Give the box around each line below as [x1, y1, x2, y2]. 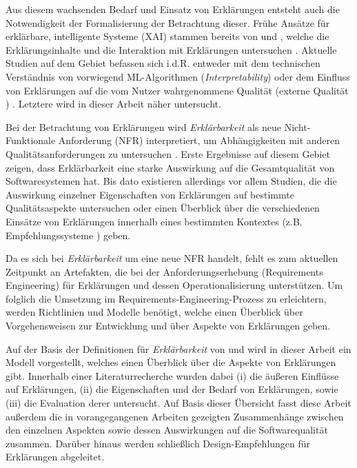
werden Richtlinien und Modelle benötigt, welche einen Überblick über [6, 305, 303, 319]
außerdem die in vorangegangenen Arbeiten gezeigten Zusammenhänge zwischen [6, 409, 344, 423]
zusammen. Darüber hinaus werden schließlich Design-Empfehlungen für [6, 436, 311, 450]
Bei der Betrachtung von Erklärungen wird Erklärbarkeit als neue [6, 119, 282, 134]
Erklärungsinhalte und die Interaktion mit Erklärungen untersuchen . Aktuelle [6, 42, 337, 57]
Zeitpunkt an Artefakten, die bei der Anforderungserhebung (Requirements [6, 264, 323, 278]
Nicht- [284, 119, 311, 134]
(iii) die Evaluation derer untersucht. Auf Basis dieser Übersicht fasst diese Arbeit [6, 396, 351, 410]
